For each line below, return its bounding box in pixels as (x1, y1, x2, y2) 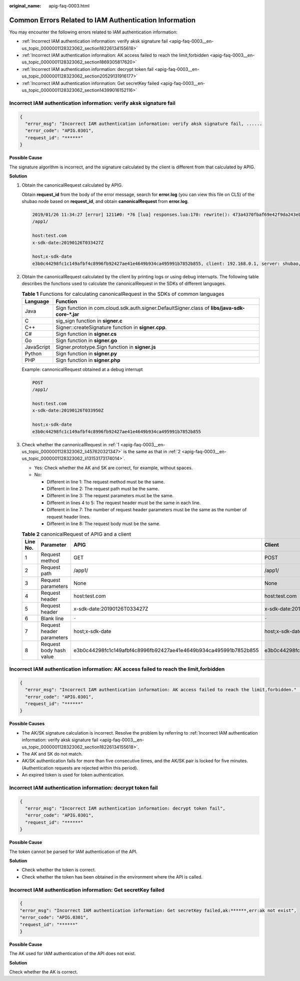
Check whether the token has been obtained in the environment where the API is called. (21, 874, 202, 880)
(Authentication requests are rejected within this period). (21, 765, 138, 771)
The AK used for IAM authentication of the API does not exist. (9, 951, 136, 957)
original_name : (9, 3, 41, 8)
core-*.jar (55, 310, 79, 317)
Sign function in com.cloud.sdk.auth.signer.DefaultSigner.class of (55, 304, 210, 311)
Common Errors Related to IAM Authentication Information (9, 15, 196, 24)
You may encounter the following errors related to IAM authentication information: (9, 29, 177, 35)
